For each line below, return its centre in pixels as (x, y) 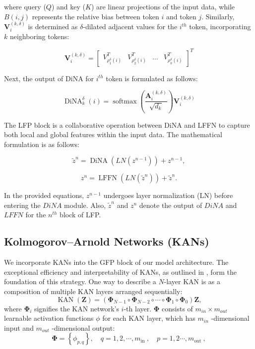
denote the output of (171, 205)
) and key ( (68, 6)
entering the (22, 205)
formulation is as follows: (42, 144)
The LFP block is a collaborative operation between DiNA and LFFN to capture (127, 125)
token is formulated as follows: (152, 78)
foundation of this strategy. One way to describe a (80, 281)
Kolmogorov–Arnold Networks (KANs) (107, 241)
